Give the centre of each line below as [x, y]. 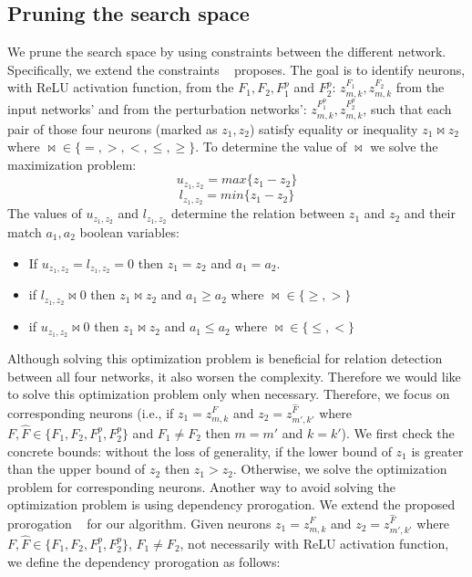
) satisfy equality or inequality [333, 128]
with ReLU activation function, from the [121, 87]
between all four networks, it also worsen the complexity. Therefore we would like [234, 376]
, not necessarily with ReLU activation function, [314, 543]
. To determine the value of [271, 147]
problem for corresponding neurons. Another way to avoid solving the [201, 486]
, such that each [407, 109]
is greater [437, 451]
